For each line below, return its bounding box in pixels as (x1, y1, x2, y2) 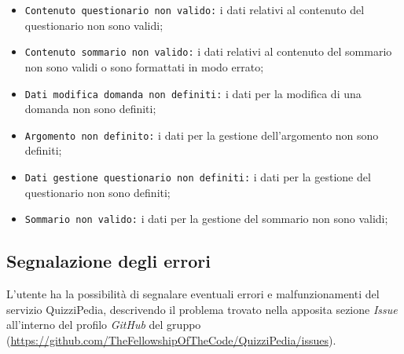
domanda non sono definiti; (24, 100, 156, 117)
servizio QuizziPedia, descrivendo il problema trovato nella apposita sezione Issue (6, 301, 398, 317)
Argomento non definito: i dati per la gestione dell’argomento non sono (24, 126, 379, 143)
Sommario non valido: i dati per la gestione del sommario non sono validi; (24, 210, 388, 227)
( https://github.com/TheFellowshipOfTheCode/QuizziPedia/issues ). (6, 331, 336, 348)
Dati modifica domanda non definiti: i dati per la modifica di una (24, 85, 362, 101)
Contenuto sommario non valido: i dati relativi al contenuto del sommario (24, 43, 392, 60)
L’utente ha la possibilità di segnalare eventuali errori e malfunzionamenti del (6, 286, 380, 302)
